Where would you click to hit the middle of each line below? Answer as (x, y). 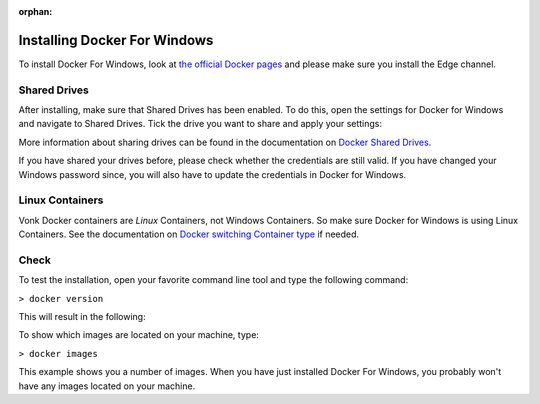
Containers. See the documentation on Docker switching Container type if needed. (189, 234)
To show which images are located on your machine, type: (139, 335)
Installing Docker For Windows (116, 40)
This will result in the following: (82, 317)
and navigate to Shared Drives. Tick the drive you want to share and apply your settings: (200, 124)
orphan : (35, 11)
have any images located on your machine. (107, 386)
